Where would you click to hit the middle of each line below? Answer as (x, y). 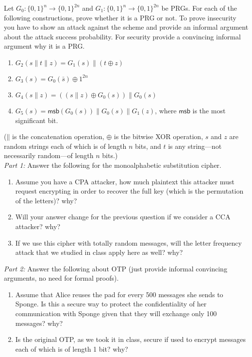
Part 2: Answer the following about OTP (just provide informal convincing (116, 268)
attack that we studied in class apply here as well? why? (99, 252)
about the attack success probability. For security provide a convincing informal (123, 36)
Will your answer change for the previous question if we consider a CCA (123, 217)
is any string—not (195, 146)
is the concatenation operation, (58, 136)
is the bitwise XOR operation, (159, 136)
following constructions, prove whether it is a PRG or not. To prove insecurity (120, 17)
